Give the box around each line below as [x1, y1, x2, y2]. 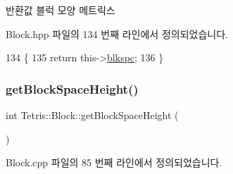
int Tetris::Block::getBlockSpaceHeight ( [6, 108, 179, 122]
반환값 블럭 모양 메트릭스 [6, 3, 115, 17]
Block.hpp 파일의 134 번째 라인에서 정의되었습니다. [6, 26, 228, 41]
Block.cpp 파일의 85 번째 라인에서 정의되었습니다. [6, 155, 222, 170]
